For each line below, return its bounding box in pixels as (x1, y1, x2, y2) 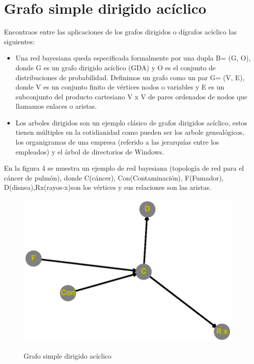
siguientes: (4, 36, 35, 46)
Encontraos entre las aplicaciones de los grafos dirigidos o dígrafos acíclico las (4, 27, 237, 37)
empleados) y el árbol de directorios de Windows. (15, 146, 164, 156)
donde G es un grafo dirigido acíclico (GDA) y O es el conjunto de (15, 62, 216, 72)
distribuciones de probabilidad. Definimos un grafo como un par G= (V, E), (15, 72, 245, 82)
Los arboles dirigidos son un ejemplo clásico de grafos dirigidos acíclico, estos (15, 117, 247, 127)
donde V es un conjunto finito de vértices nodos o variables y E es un (15, 82, 225, 92)
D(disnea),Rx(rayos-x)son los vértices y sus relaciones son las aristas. (4, 182, 211, 192)
